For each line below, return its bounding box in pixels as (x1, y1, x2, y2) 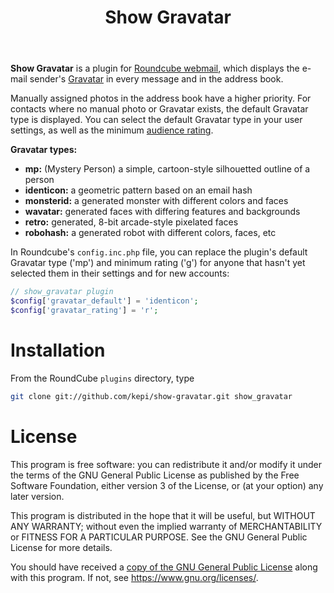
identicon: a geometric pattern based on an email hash (24, 184, 253, 196)
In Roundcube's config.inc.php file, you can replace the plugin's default (10, 246, 308, 258)
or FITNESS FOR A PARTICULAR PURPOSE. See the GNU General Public (10, 531, 308, 543)
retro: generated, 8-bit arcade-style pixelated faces (24, 216, 239, 228)
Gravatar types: (10, 144, 78, 156)
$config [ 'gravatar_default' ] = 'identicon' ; (10, 296, 199, 306)
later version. (10, 490, 65, 502)
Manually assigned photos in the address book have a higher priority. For (10, 92, 312, 105)
